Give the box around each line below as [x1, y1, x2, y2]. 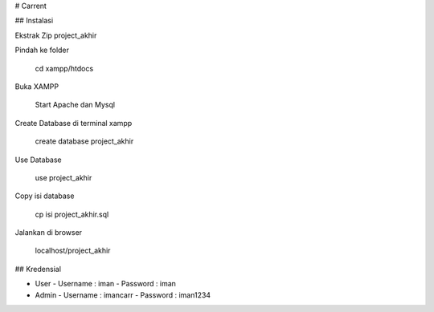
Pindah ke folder [14, 45, 70, 55]
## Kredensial [14, 264, 62, 274]
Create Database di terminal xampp [14, 118, 133, 128]
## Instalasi [14, 16, 54, 26]
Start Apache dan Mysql [35, 100, 116, 110]
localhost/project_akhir [35, 245, 111, 256]
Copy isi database [14, 191, 75, 201]
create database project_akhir [35, 136, 134, 146]
